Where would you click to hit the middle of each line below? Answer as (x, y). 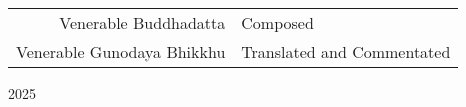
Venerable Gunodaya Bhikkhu (121, 51)
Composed (277, 22)
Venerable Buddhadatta (142, 22)
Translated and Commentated (346, 51)
